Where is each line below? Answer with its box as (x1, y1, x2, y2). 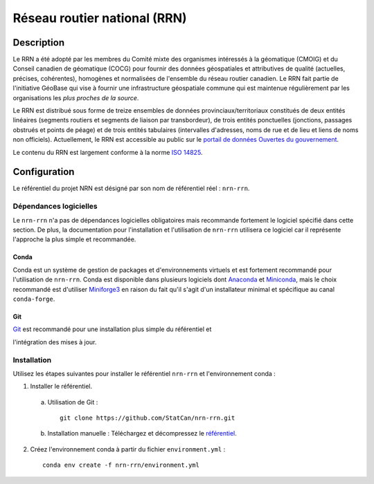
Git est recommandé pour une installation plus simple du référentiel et (12, 325, 212, 333)
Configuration (12, 166, 75, 178)
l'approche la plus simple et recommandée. (12, 235, 136, 243)
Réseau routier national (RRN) (12, 10, 187, 26)
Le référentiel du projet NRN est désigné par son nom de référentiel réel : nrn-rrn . (12, 184, 250, 193)
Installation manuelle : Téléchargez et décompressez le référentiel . (47, 429, 237, 438)
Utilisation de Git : (47, 398, 98, 406)
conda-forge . (12, 295, 55, 303)
